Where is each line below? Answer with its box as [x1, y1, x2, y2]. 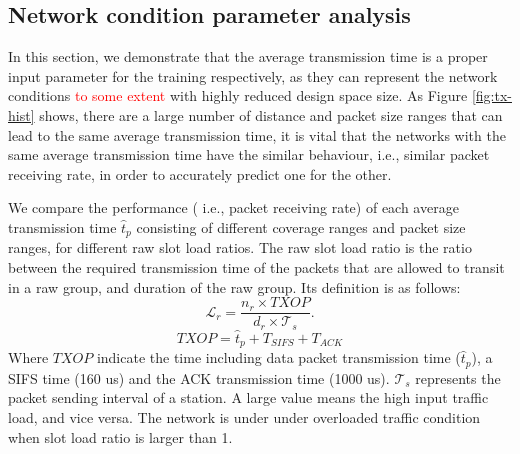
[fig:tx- [471, 85, 512, 106]
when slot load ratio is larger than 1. [8, 426, 233, 447]
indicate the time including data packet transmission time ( [96, 347, 461, 368]
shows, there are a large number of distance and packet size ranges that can [39, 104, 503, 125]
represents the [415, 367, 501, 388]
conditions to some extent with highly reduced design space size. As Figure [8, 85, 468, 106]
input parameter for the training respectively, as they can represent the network [8, 65, 498, 86]
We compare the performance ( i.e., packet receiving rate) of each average [8, 197, 459, 218]
